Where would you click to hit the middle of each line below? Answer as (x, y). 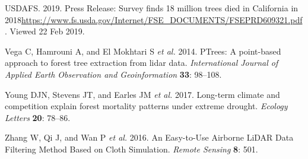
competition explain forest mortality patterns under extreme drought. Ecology (146, 106)
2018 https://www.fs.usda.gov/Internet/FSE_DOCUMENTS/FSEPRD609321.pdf (154, 19)
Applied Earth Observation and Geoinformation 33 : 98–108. (113, 74)
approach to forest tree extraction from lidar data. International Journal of (142, 63)
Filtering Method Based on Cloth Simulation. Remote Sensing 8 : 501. (131, 149)
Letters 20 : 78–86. (38, 117)
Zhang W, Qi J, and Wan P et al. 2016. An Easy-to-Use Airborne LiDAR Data (149, 137)
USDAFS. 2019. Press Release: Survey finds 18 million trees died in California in (152, 8)
